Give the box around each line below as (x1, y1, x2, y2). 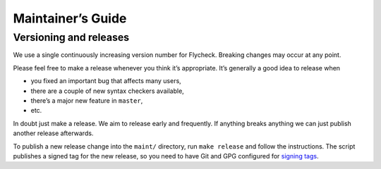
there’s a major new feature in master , (30, 96, 143, 105)
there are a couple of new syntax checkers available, (30, 87, 185, 95)
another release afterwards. (13, 129, 94, 137)
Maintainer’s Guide (13, 11, 127, 26)
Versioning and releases (13, 31, 130, 44)
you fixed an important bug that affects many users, (30, 77, 181, 85)
